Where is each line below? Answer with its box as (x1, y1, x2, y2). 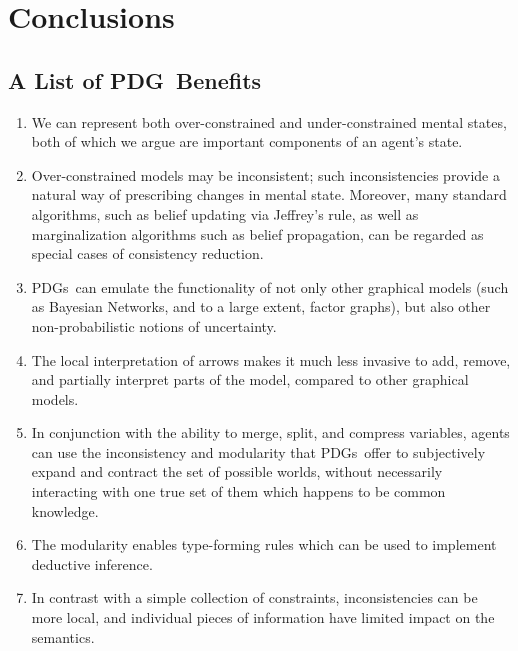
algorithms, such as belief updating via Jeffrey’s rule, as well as (31, 203, 419, 224)
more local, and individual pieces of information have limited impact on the (31, 607, 495, 628)
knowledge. (31, 500, 99, 521)
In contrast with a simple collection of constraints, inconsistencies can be (31, 587, 478, 608)
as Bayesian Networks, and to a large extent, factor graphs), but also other (31, 296, 491, 317)
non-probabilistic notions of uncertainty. (31, 315, 277, 336)
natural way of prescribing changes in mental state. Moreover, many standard (31, 184, 507, 205)
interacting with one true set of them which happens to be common (31, 481, 446, 502)
